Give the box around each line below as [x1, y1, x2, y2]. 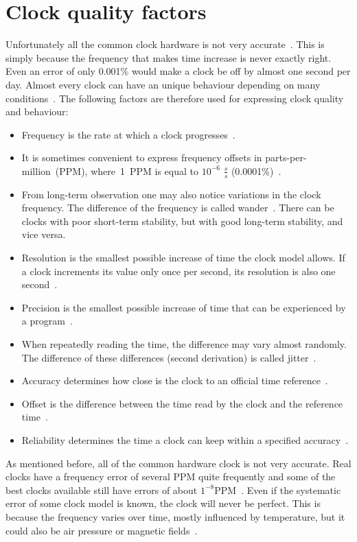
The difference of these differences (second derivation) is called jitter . [21, 350, 316, 364]
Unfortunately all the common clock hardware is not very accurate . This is [5, 37, 325, 51]
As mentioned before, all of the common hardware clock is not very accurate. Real [5, 456, 352, 470]
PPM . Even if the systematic [214, 482, 341, 497]
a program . [21, 314, 73, 328]
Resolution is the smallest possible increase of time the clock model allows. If [21, 250, 345, 265]
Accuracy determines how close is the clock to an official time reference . [21, 373, 328, 388]
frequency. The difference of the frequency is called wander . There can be [21, 200, 334, 215]
